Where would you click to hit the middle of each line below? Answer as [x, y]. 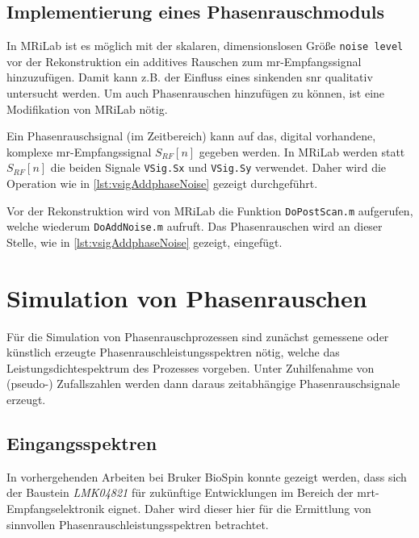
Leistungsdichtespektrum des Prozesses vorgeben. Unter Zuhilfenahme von [191, 367]
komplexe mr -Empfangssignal [79, 151]
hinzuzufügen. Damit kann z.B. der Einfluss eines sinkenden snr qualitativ [190, 77]
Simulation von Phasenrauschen [187, 297]
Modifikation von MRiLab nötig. [87, 108]
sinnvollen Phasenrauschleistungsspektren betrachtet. [138, 524]
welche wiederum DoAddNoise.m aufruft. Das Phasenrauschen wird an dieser [195, 226]
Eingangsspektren [82, 443]
